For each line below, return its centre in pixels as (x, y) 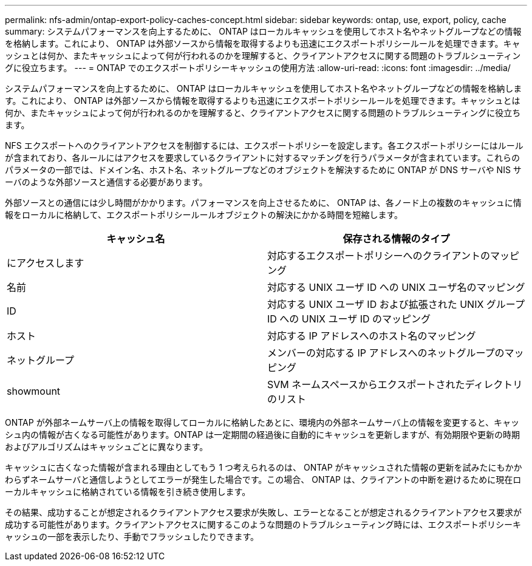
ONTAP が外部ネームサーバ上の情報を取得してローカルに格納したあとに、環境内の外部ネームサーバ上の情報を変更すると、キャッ (262, 422)
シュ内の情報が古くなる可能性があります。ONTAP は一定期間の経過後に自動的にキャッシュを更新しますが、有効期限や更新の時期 (262, 435)
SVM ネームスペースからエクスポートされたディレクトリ (395, 384)
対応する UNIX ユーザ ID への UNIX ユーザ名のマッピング (396, 287)
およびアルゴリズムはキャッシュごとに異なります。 (107, 447)
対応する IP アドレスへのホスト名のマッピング (372, 336)
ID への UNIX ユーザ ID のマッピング (349, 319)
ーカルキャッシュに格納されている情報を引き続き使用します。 (128, 492)
